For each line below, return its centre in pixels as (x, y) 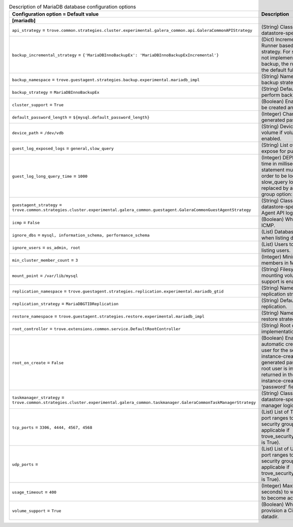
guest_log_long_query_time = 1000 (50, 176)
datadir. (270, 517)
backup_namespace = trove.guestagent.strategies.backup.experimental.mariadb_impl (106, 80)
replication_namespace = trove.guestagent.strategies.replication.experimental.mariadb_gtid (118, 291)
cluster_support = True (38, 105)
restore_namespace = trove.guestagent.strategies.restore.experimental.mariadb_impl (108, 316)
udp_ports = (25, 464)
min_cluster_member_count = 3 (45, 260)
